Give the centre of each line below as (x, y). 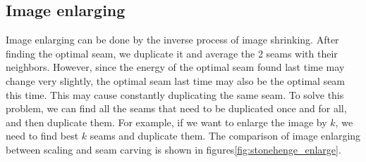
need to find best (42, 136)
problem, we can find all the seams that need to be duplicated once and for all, (176, 108)
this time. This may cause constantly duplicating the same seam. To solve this (175, 94)
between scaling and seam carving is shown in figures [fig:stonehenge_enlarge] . (173, 149)
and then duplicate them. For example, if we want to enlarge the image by (166, 122)
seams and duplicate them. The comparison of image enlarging (225, 136)
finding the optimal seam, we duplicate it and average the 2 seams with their (172, 53)
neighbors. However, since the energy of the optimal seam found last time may (175, 67)
